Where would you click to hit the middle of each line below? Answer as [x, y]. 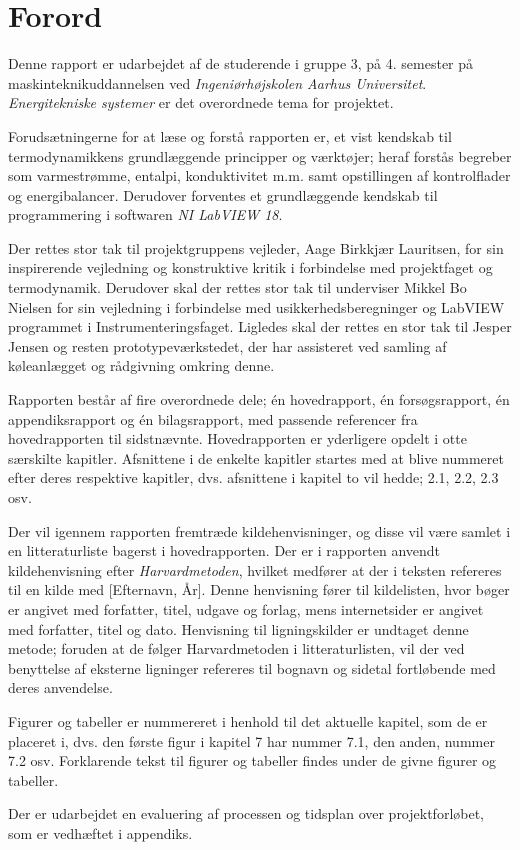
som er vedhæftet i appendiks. [100, 832]
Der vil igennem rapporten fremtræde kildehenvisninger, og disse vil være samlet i [259, 530]
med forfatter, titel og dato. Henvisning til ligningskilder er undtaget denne [238, 628]
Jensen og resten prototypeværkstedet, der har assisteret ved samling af [227, 345]
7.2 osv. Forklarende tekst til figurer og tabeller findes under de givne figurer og [252, 760]
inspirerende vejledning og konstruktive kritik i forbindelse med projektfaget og [250, 267]
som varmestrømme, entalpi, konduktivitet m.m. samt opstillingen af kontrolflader [259, 175]
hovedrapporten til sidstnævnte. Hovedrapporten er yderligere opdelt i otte [237, 438]
